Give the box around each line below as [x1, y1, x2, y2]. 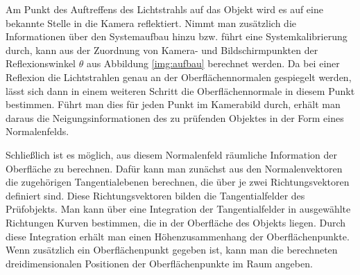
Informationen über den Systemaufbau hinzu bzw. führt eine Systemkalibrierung [6, 29, 348, 44]
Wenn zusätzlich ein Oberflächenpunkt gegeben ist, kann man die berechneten [6, 242, 338, 257]
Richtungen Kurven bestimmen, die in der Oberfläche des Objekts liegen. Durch [6, 215, 346, 229]
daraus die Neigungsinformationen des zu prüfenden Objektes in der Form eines [6, 110, 344, 125]
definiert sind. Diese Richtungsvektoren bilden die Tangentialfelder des [6, 188, 305, 202]
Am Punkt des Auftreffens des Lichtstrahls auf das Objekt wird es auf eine [6, 2, 323, 16]
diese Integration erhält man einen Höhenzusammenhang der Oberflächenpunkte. [6, 229, 350, 243]
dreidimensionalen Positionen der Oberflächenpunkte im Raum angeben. [6, 256, 313, 270]
